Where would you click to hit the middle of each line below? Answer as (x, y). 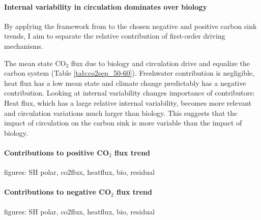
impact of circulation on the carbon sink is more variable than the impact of (123, 123)
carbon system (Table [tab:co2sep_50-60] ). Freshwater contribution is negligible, (129, 73)
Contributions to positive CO (57, 152)
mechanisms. (24, 45)
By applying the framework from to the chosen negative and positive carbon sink (130, 26)
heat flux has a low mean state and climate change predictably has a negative (125, 83)
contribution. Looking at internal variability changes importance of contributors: (129, 93)
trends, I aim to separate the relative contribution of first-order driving (115, 36)
